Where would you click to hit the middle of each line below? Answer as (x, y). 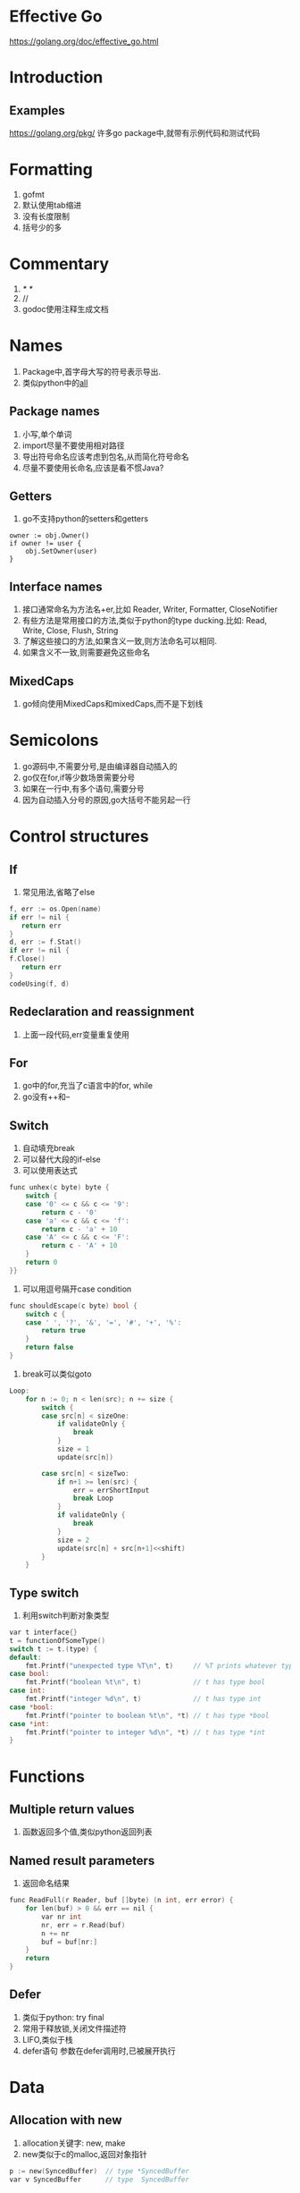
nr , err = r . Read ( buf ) (83, 1925)
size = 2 (73, 1540)
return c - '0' (70, 1212)
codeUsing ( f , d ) (39, 984)
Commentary (59, 264)
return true (64, 1331)
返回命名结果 (46, 1884)
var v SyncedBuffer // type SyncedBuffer (100, 2180)
